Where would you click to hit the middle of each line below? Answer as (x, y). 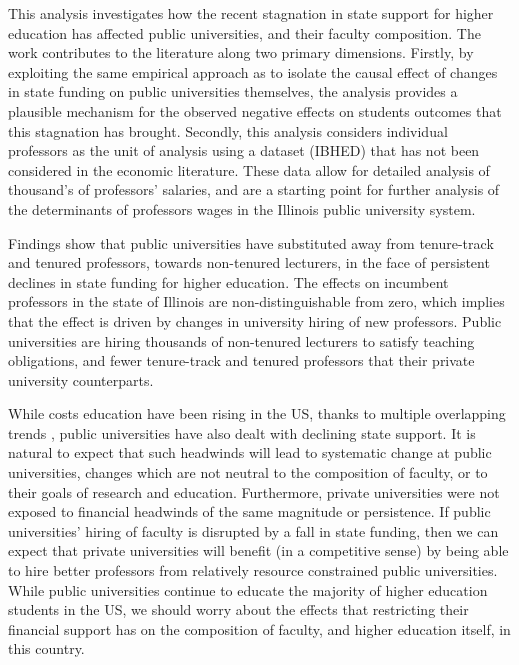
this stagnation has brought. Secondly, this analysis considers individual (228, 130)
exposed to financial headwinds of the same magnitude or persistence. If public (249, 511)
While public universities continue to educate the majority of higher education (248, 589)
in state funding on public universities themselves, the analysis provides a (233, 91)
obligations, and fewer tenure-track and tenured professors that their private (241, 360)
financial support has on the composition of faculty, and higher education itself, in (259, 628)
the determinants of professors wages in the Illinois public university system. (242, 208)
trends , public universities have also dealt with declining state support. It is (242, 432)
